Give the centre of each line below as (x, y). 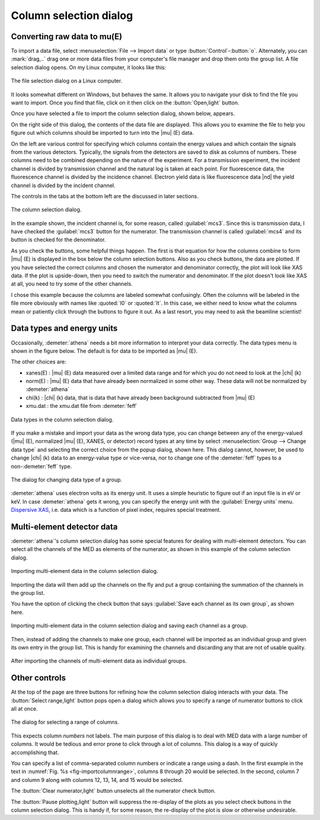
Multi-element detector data (64, 526)
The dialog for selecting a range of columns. (65, 722)
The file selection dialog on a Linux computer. (67, 81)
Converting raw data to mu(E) (67, 37)
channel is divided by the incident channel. (63, 185)
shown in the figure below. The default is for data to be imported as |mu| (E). (104, 351)
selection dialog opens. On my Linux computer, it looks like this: (89, 67)
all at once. (24, 709)
